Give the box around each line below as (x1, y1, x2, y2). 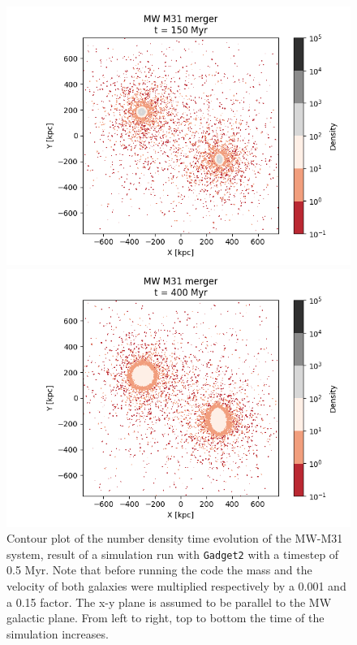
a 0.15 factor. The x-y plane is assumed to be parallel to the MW (6, 593, 332, 610)
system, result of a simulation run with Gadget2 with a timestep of (6, 545, 339, 562)
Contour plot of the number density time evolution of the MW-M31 (6, 530, 343, 547)
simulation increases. (6, 625, 109, 642)
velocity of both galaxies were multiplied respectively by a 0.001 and (6, 578, 346, 595)
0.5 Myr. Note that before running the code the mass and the (6, 561, 312, 578)
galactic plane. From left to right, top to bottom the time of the (6, 609, 325, 626)
